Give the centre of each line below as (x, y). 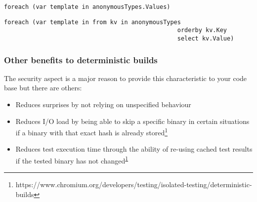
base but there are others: (43, 88)
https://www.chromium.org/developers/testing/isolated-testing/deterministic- (134, 184)
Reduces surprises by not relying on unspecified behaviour (103, 104)
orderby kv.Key (202, 30)
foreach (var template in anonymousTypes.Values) (87, 7)
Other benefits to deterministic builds (81, 60)
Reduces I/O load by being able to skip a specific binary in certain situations (132, 121)
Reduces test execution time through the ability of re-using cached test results (134, 149)
